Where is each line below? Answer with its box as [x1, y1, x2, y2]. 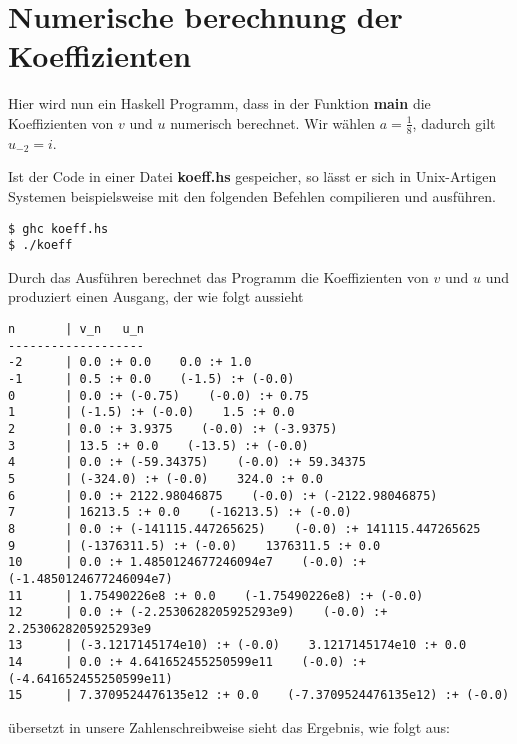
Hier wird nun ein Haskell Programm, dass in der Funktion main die [8, 93, 431, 114]
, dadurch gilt [412, 112, 496, 133]
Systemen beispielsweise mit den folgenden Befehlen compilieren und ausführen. [8, 185, 496, 206]
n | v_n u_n [8, 322, 145, 337]
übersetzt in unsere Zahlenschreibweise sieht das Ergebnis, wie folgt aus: [8, 717, 450, 738]
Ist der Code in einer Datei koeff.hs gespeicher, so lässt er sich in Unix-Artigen [8, 166, 497, 187]
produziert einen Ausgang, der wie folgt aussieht [8, 286, 304, 307]
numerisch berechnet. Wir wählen [170, 112, 375, 133]
